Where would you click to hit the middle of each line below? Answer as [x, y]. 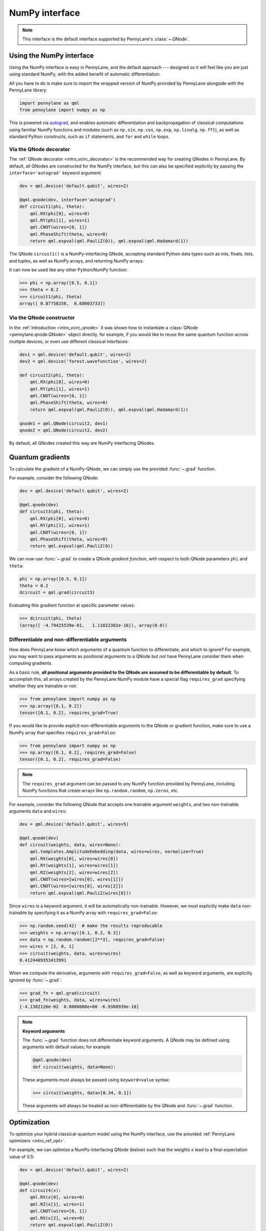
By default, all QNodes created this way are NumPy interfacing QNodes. [82, 443]
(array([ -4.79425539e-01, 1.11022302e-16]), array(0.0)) [94, 625]
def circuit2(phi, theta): [52, 375]
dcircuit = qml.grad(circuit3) [57, 593]
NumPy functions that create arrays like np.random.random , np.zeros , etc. [101, 791]
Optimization [30, 1122]
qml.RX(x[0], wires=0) [57, 1197]
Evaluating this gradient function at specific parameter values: [72, 605]
